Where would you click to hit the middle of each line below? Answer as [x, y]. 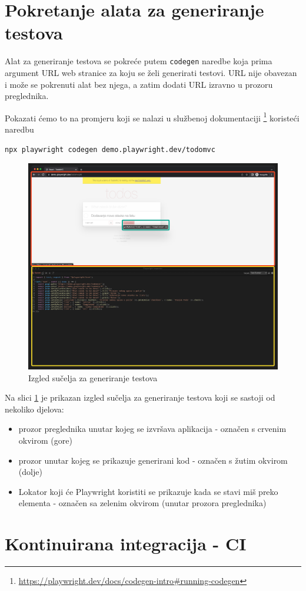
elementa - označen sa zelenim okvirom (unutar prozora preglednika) [142, 503]
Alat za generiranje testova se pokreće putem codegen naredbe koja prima [139, 61]
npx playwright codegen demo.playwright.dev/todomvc [110, 149]
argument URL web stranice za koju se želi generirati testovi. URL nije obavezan [151, 72]
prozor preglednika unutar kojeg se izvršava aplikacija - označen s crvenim [152, 429]
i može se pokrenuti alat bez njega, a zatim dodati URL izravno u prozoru [139, 84]
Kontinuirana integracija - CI [126, 544]
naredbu [19, 129]
